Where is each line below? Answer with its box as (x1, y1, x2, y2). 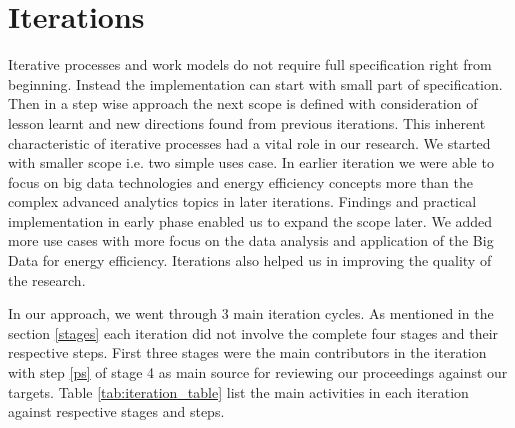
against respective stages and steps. (8, 401, 225, 422)
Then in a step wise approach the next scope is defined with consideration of (8, 93, 478, 114)
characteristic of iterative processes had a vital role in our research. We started (8, 132, 491, 153)
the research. (8, 269, 86, 290)
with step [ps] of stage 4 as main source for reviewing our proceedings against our (8, 362, 508, 383)
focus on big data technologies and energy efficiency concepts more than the (8, 171, 473, 192)
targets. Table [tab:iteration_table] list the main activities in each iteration (8, 381, 469, 402)
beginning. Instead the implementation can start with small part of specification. (8, 73, 503, 94)
